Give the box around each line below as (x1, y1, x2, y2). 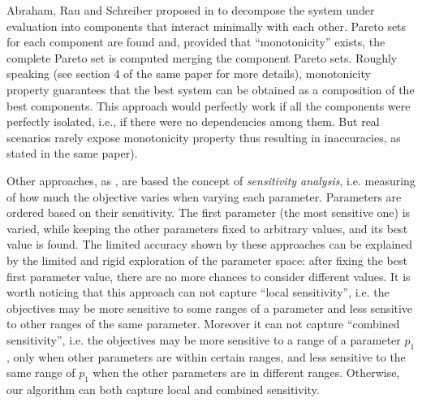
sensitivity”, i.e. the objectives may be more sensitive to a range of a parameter (6, 331, 401, 348)
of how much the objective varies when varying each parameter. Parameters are (6, 188, 402, 205)
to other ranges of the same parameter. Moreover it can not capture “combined (6, 315, 400, 332)
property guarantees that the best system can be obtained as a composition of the (6, 80, 415, 97)
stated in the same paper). (6, 145, 138, 162)
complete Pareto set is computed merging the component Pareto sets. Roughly (6, 49, 398, 66)
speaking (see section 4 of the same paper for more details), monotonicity (6, 65, 371, 82)
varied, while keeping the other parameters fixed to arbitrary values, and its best (6, 219, 408, 236)
